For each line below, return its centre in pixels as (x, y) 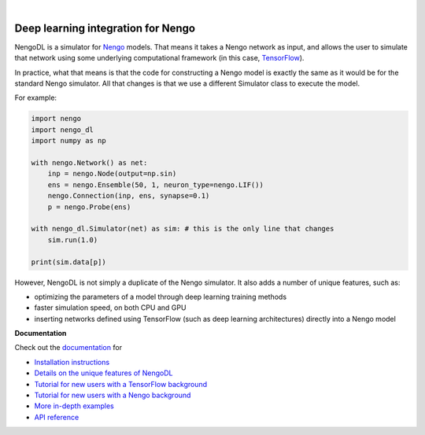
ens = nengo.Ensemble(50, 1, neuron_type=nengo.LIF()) (155, 184)
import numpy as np (68, 141)
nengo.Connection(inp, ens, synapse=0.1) (129, 196)
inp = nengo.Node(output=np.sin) (112, 174)
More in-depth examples (74, 406)
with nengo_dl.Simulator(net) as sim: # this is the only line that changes (183, 229)
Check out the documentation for (68, 348)
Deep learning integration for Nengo (105, 28)
